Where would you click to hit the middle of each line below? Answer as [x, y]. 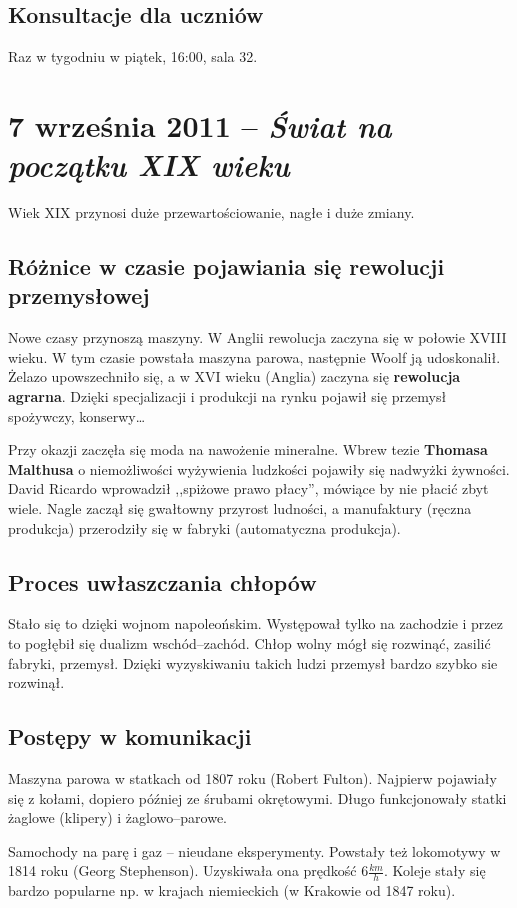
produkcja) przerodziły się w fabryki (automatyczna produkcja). [204, 527]
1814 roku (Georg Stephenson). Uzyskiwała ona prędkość [182, 870]
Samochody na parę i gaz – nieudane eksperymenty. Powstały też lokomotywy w [254, 850]
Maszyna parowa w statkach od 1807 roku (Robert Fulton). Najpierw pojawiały [252, 778]
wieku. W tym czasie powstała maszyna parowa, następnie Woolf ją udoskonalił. [254, 356]
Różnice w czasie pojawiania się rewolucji [226, 266]
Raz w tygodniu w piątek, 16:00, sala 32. [133, 56]
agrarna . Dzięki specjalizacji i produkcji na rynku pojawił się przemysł [227, 396]
